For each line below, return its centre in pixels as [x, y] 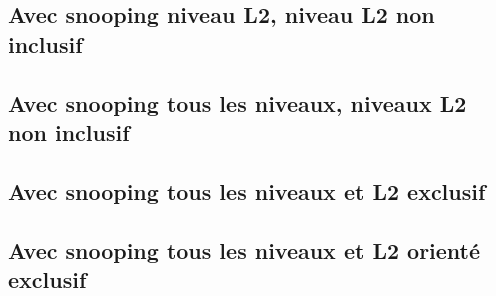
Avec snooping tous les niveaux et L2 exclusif [247, 190]
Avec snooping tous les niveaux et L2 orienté [244, 249]
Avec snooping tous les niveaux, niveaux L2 [237, 102]
